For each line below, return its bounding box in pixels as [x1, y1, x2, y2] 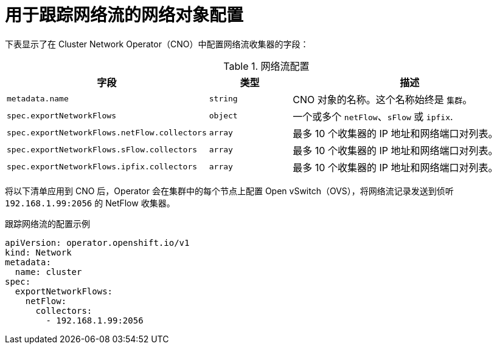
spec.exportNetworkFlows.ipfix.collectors [7, 162, 198, 172]
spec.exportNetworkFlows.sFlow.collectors [7, 145, 198, 155]
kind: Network [5, 247, 72, 257]
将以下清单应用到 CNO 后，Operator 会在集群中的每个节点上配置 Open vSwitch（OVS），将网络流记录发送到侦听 [5, 185, 454, 196]
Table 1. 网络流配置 [223, 59, 310, 72]
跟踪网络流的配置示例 [5, 218, 90, 229]
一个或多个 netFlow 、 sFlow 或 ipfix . [293, 110, 453, 123]
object [209, 111, 238, 121]
